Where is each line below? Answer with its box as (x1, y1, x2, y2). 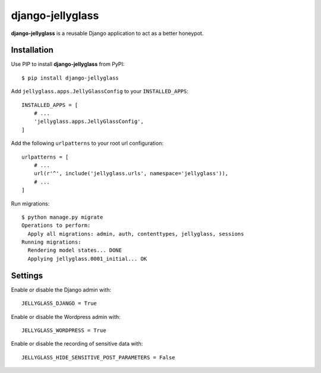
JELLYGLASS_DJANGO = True (21, 300, 97, 307)
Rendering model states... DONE (27, 247, 122, 254)
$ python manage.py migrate (21, 214, 103, 220)
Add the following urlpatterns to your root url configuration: (11, 140, 163, 147)
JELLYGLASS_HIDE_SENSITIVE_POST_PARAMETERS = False (21, 354, 175, 361)
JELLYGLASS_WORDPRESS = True (21, 327, 106, 334)
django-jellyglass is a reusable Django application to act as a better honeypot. (11, 30, 204, 37)
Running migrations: (21, 239, 81, 246)
